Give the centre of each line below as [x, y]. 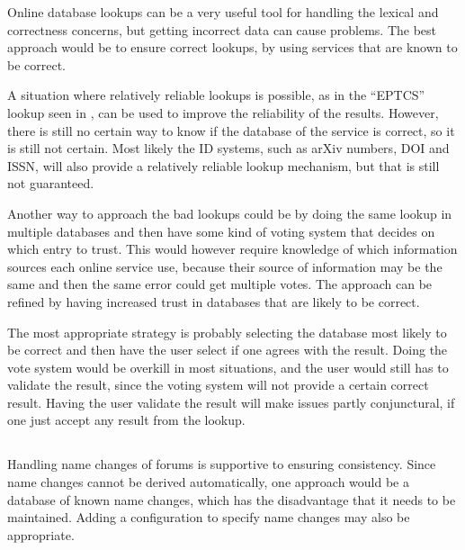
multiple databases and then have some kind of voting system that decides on [221, 231]
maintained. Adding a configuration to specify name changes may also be [209, 517]
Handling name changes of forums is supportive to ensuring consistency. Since [222, 464]
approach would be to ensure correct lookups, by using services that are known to [232, 47]
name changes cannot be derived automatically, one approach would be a [208, 482]
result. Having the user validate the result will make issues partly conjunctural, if [231, 402]
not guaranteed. [51, 183]
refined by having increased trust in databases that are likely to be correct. [214, 301]
